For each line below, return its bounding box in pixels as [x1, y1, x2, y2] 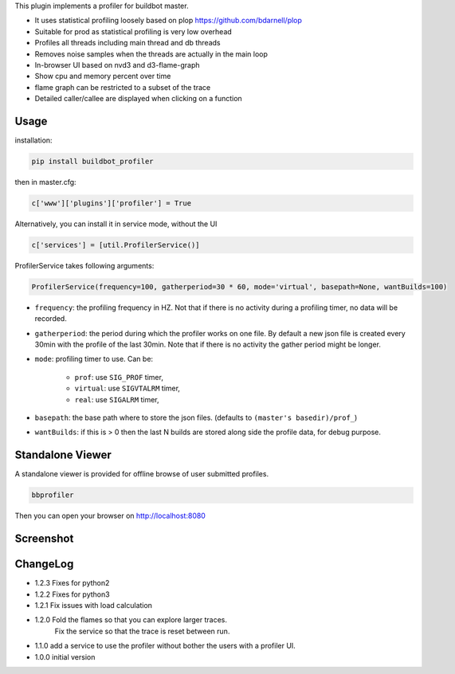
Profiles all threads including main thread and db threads [34, 38, 221, 48]
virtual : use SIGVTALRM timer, [74, 383, 181, 394]
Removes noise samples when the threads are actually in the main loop [34, 49, 269, 59]
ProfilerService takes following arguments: [14, 261, 155, 270]
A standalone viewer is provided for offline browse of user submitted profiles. [14, 469, 269, 479]
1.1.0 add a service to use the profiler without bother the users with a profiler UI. [34, 641, 296, 651]
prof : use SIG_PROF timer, [74, 372, 163, 382]
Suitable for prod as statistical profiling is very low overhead [34, 26, 233, 36]
